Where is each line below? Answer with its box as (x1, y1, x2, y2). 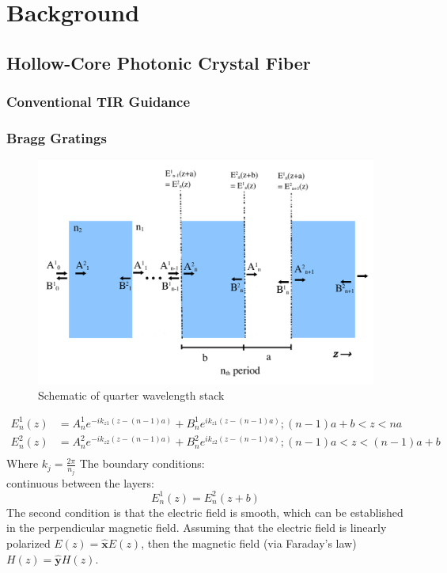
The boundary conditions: (79, 455, 205, 472)
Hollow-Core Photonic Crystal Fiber (6, 50, 311, 74)
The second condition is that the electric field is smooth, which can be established (6, 503, 403, 520)
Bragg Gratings (6, 127, 107, 147)
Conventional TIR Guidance (6, 92, 191, 112)
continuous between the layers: (6, 474, 154, 491)
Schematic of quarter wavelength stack (38, 386, 225, 403)
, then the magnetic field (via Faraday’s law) (141, 535, 357, 552)
